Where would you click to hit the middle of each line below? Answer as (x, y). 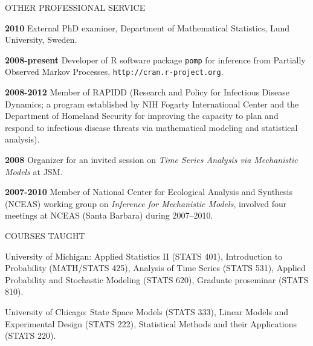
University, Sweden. (41, 40)
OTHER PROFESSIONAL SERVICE (75, 7)
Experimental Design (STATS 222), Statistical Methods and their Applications (151, 323)
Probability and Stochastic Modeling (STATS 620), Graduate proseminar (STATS (157, 279)
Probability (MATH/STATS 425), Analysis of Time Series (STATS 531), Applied (155, 268)
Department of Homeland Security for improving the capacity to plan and (142, 116)
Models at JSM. (34, 171)
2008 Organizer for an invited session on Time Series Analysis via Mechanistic (151, 160)
